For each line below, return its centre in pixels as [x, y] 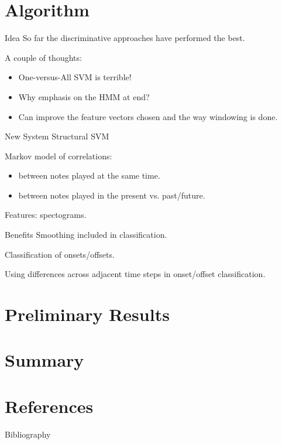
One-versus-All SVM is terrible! [75, 77]
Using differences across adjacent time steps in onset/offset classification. [135, 274]
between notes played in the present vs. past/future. [112, 195]
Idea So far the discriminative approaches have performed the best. [125, 38]
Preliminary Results [87, 314]
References [49, 406]
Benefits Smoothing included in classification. [86, 235]
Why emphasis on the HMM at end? [84, 96]
